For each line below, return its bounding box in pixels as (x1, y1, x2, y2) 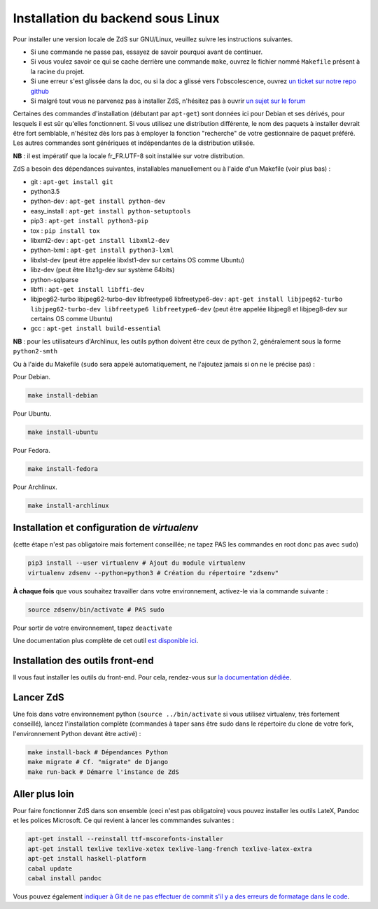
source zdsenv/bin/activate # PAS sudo (27, 605, 164, 614)
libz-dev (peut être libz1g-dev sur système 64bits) (30, 266, 175, 274)
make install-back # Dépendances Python (27, 748, 168, 756)
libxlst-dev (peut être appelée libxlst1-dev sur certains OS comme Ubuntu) (30, 255, 245, 264)
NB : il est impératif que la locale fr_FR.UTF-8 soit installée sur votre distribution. (13, 151, 245, 160)
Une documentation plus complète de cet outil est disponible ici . (13, 637, 199, 645)
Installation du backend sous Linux (13, 10, 220, 26)
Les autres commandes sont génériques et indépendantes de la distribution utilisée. (13, 139, 255, 147)
